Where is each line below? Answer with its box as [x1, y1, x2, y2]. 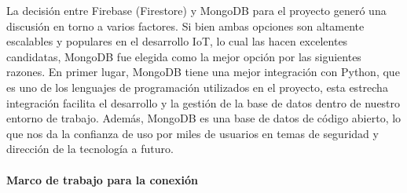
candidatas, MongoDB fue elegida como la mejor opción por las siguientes [6, 48, 361, 64]
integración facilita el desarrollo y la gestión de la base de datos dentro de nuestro [6, 94, 401, 111]
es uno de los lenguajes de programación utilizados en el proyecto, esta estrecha [6, 78, 388, 95]
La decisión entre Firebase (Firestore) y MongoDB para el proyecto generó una [6, 2, 387, 18]
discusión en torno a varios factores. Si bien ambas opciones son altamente [6, 17, 365, 34]
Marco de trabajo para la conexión [6, 171, 199, 188]
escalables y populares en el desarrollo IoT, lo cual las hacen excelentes [6, 33, 348, 49]
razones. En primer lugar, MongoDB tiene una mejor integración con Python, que [6, 64, 400, 80]
